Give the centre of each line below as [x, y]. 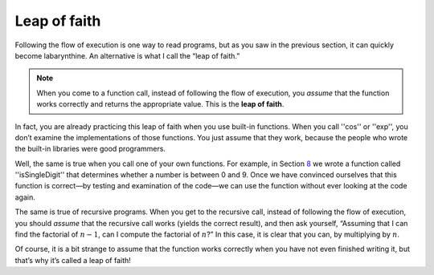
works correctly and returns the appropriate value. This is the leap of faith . [160, 104]
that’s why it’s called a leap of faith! [73, 260]
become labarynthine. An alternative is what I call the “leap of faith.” [127, 55]
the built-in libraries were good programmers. [90, 149]
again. [25, 197]
